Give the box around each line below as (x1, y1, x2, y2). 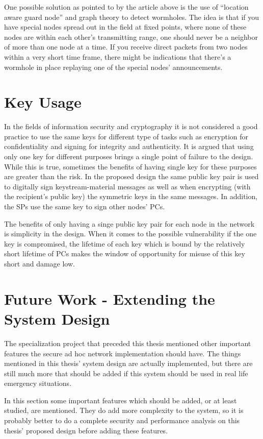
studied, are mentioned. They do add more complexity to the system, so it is (4, 405, 244, 416)
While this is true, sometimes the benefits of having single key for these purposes (4, 161, 257, 172)
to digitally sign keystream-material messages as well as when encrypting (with (4, 181, 251, 191)
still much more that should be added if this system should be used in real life (4, 368, 248, 378)
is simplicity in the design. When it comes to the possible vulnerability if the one (4, 228, 257, 239)
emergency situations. (4, 378, 72, 388)
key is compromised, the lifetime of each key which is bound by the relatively (4, 238, 245, 249)
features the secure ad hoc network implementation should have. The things (4, 348, 241, 358)
